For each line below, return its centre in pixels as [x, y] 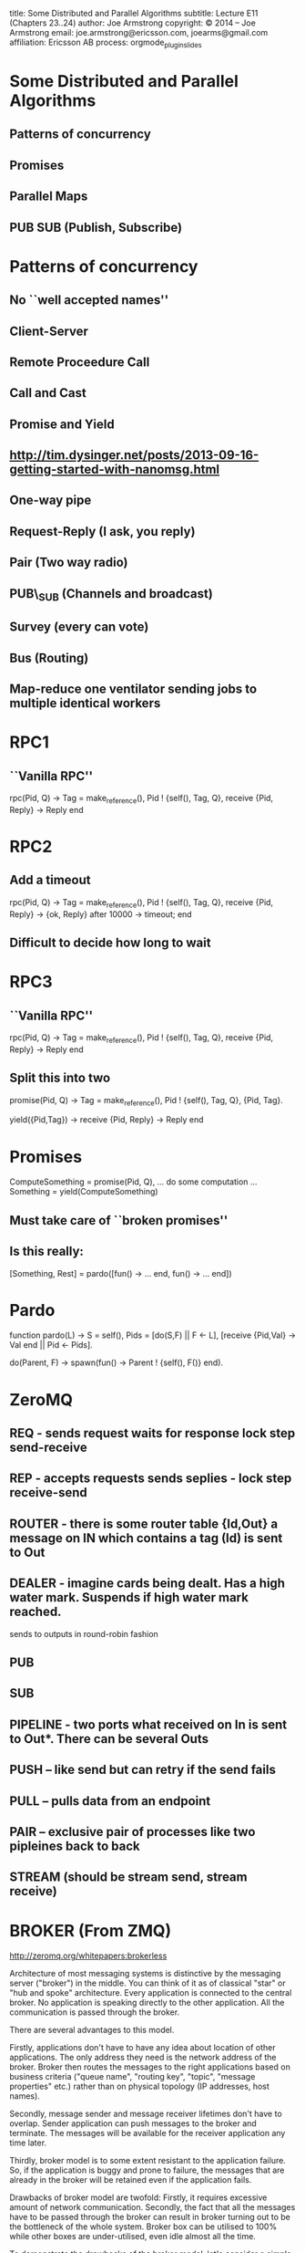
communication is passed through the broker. [95, 2012]
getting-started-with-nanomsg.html [115, 469]
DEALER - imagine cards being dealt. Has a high [147, 1584]
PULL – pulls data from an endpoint [110, 1801]
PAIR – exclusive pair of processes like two [132, 1832]
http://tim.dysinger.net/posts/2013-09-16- [134, 455]
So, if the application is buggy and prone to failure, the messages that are [147, 2170]
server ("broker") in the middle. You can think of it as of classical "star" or [147, 1983]
